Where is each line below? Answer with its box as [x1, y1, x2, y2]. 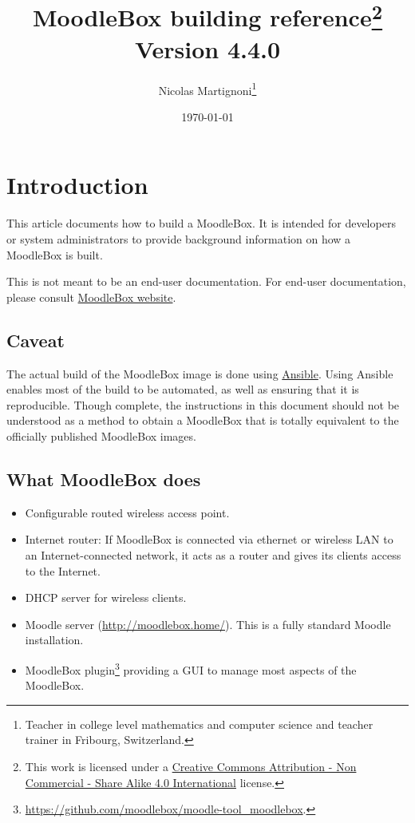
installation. [25, 631, 84, 648]
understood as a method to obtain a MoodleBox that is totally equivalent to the [6, 412, 399, 429]
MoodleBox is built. [6, 246, 103, 263]
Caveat [6, 327, 65, 352]
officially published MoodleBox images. [6, 427, 196, 444]
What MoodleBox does [6, 466, 201, 491]
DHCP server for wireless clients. [25, 589, 187, 606]
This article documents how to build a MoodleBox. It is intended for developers [6, 215, 396, 231]
